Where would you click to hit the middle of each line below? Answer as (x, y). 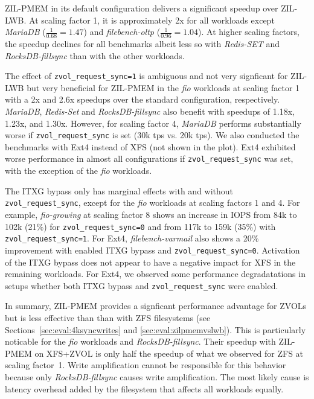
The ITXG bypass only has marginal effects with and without (119, 190)
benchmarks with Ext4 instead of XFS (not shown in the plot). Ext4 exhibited (150, 146)
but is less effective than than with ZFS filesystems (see (108, 317)
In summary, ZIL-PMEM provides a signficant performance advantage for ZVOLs (156, 306)
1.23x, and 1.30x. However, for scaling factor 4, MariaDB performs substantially (153, 123)
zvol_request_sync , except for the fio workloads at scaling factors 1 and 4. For (152, 203)
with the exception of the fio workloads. (78, 171)
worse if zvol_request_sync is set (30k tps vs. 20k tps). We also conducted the (152, 135)
